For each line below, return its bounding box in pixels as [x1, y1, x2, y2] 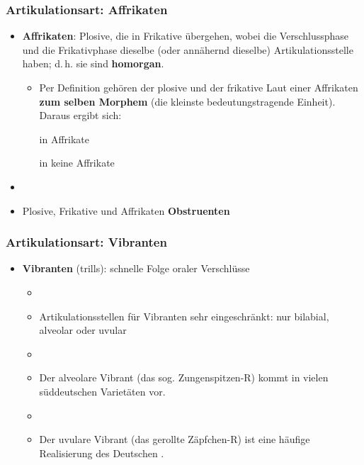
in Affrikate [39, 131, 90, 146]
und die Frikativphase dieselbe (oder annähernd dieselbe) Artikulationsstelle [22, 42, 353, 57]
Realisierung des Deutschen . [39, 445, 164, 460]
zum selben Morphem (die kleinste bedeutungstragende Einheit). [39, 94, 336, 108]
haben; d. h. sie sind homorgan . [22, 56, 164, 71]
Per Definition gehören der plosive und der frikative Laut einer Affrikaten [39, 80, 358, 94]
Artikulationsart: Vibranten [6, 233, 167, 251]
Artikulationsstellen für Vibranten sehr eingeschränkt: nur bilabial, [39, 308, 329, 323]
